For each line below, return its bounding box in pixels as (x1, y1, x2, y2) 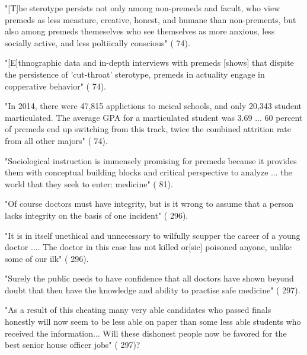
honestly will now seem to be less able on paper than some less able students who (5, 315, 301, 328)
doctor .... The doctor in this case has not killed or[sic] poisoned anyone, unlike (5, 241, 292, 253)
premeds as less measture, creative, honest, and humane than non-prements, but (5, 13, 296, 25)
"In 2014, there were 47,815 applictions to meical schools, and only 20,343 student (5, 100, 302, 112)
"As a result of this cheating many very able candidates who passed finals (5, 303, 271, 316)
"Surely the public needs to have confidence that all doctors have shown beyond (5, 272, 294, 284)
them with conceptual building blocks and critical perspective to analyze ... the (5, 166, 292, 178)
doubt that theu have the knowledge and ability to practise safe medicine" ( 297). (5, 283, 300, 296)
